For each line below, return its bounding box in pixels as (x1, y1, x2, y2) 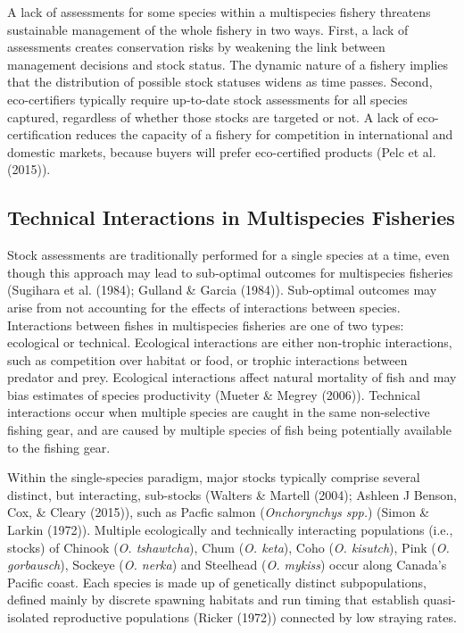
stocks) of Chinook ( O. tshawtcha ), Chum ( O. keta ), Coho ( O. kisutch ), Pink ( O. (7, 537, 450, 556)
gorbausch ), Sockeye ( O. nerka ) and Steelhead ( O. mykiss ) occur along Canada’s (7, 555, 447, 574)
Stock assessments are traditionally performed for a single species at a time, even (7, 246, 450, 264)
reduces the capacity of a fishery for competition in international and (76, 125, 453, 144)
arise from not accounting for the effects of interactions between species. (7, 297, 401, 316)
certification (7, 125, 72, 144)
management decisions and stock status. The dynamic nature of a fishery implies (7, 54, 449, 73)
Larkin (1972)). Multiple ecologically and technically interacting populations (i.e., (7, 521, 453, 539)
